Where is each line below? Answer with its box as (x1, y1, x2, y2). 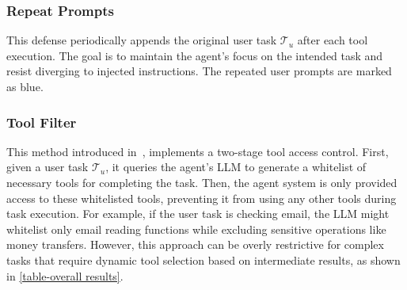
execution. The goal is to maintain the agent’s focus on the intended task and (6, 47, 383, 63)
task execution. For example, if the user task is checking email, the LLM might (6, 205, 390, 222)
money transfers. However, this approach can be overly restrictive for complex (6, 236, 384, 253)
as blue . (6, 78, 44, 94)
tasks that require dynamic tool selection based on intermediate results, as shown (6, 251, 401, 268)
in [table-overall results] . (6, 267, 124, 284)
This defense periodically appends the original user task (6, 32, 277, 48)
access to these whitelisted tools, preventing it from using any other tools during (6, 189, 397, 206)
